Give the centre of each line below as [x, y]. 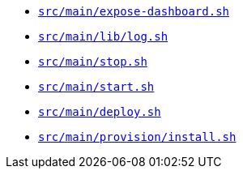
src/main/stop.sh [93, 62]
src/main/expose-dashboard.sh [134, 11]
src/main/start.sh [96, 87]
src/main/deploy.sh [100, 112]
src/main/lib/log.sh [103, 36]
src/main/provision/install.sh [137, 137]
